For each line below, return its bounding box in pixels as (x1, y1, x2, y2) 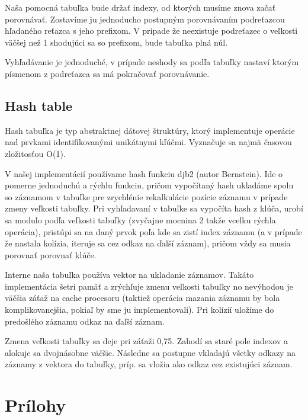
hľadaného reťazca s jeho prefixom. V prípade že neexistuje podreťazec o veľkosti (5, 24, 298, 37)
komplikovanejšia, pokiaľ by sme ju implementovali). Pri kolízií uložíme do (5, 303, 274, 316)
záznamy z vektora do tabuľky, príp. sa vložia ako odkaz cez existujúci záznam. (5, 358, 293, 370)
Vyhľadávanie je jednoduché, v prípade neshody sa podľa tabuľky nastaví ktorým (5, 56, 299, 68)
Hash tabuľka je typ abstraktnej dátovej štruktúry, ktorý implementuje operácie (5, 124, 295, 136)
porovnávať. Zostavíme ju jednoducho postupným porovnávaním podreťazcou (5, 12, 285, 25)
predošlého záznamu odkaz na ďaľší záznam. (5, 315, 165, 327)
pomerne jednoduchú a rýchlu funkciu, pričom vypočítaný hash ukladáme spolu (5, 179, 294, 191)
